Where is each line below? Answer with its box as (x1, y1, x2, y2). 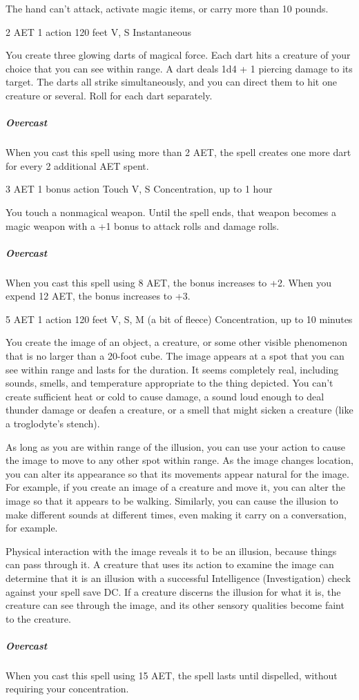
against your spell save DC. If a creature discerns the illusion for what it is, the (6, 584, 341, 599)
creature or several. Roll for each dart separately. (6, 88, 213, 102)
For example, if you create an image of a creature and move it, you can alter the (6, 480, 345, 494)
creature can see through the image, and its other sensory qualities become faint (6, 598, 345, 612)
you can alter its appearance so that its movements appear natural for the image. (6, 466, 349, 480)
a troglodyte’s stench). (6, 416, 100, 430)
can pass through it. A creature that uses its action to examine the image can (6, 557, 334, 572)
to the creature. (6, 611, 71, 625)
